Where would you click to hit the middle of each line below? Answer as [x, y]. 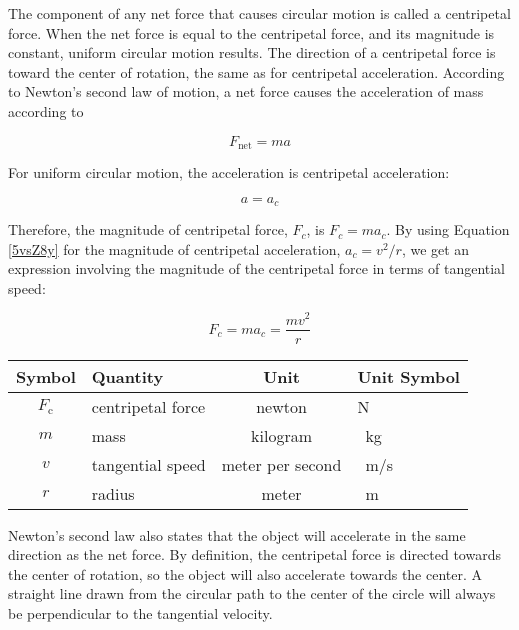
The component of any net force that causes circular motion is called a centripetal [259, 13]
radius [113, 493]
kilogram [281, 435]
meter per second [281, 464]
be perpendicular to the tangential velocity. [140, 612]
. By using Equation [448, 229]
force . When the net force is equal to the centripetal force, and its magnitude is [251, 32]
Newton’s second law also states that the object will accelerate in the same [237, 534]
